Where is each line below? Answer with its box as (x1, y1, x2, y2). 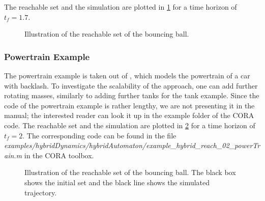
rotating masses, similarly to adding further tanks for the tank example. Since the (4, 90, 259, 101)
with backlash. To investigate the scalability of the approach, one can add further (4, 80, 258, 91)
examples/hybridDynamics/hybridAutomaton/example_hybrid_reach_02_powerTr (4, 140, 260, 151)
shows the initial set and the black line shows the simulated (24, 177, 210, 187)
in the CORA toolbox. (24, 150, 94, 160)
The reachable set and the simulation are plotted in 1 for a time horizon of (4, 2, 237, 12)
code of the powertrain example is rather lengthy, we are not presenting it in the (4, 100, 255, 110)
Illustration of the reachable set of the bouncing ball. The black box (24, 167, 236, 178)
